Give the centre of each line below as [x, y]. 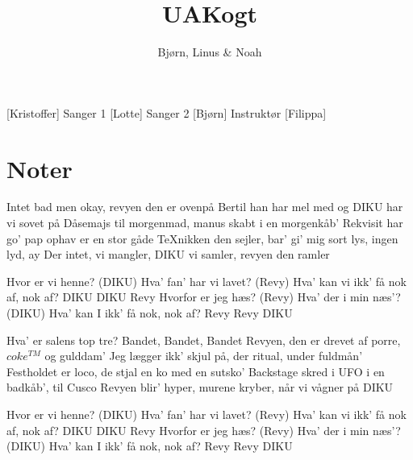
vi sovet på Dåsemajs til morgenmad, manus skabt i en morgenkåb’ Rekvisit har [205, 223]
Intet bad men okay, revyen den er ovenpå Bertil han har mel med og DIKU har [205, 207]
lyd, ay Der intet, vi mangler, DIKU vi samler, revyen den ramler [168, 254]
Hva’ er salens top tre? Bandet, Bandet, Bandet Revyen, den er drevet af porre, [204, 340]
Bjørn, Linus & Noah [210, 52]
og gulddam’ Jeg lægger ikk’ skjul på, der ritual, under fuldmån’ [204, 356]
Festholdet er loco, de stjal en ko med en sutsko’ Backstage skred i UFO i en [196, 371]
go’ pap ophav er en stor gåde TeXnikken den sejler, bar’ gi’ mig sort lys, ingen [202, 238]
